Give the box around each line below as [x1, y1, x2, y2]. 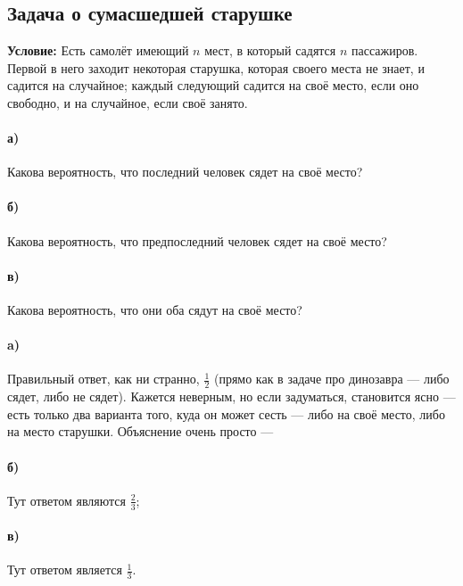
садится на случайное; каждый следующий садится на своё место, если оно [7, 76, 419, 95]
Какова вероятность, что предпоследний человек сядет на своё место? [7, 231, 387, 250]
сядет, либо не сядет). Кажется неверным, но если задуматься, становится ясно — [7, 387, 456, 406]
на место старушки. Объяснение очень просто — [7, 422, 274, 441]
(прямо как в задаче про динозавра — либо [213, 369, 450, 388]
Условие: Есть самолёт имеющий [7, 41, 189, 59]
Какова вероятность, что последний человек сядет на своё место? [7, 162, 363, 181]
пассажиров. [351, 41, 418, 59]
